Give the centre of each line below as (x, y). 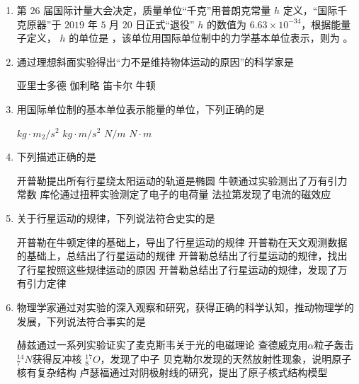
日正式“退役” (165, 24)
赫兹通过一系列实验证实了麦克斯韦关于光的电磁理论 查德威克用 (162, 345)
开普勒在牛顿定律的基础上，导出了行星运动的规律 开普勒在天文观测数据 (182, 242)
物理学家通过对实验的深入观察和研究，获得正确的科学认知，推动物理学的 (185, 307)
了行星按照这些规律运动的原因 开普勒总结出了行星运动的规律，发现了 (177, 269)
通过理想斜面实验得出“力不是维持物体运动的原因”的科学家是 (155, 61)
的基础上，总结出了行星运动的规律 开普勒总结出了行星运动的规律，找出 (182, 256)
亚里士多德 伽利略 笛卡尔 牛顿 (86, 85)
